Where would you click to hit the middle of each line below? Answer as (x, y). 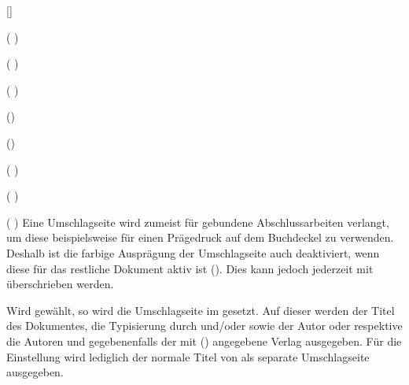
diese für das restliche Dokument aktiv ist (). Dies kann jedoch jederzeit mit (190, 268)
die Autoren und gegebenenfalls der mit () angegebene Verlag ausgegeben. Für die (204, 341)
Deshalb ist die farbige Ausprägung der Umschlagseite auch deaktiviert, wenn (193, 252)
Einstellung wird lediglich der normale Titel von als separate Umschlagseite (188, 356)
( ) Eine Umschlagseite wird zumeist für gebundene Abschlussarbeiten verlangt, (198, 222)
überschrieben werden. (60, 284)
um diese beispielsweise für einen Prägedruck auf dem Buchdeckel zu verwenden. (200, 237)
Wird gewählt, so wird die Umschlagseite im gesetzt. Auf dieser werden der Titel (201, 310)
